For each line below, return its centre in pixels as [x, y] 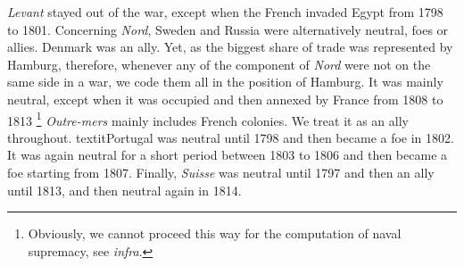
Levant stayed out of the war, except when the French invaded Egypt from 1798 [225, 12]
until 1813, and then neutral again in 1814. [124, 190]
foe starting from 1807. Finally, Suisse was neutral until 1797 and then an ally [221, 172]
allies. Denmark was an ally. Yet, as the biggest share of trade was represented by [230, 47]
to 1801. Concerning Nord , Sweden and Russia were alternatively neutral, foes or [228, 29]
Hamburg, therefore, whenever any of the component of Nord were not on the [219, 64]
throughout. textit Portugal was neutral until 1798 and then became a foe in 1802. [231, 137]
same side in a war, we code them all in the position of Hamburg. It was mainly [225, 82]
